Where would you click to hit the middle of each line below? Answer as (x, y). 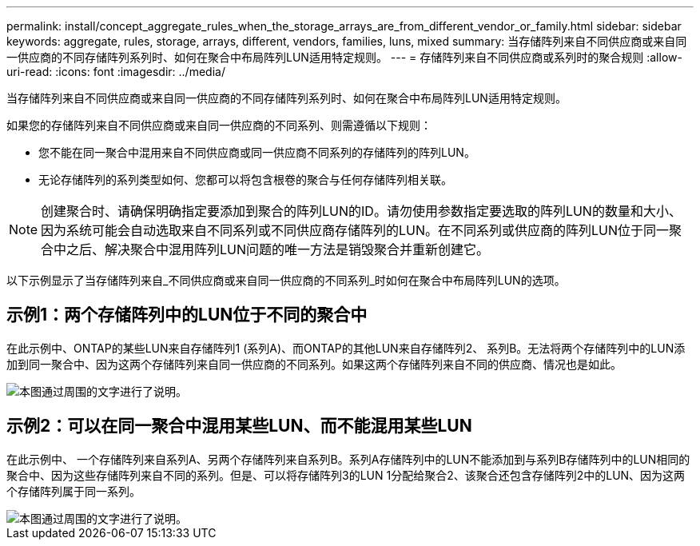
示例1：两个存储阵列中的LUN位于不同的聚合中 (187, 315)
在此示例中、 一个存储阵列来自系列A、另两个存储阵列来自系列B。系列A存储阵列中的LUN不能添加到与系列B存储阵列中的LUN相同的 (348, 459)
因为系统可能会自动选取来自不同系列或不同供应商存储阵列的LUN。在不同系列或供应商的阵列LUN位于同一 (355, 230)
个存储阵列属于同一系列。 (74, 491)
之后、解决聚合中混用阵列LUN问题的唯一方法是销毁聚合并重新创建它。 (278, 249)
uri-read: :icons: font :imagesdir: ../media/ (116, 72)
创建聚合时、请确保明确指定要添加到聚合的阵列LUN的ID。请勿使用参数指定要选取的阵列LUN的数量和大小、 (361, 211)
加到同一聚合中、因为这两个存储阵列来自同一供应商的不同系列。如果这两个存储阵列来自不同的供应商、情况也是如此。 (314, 364)
